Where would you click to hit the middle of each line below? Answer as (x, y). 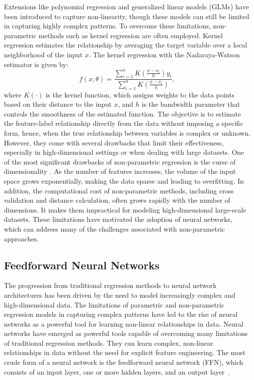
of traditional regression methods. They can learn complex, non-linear (109, 343)
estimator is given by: (36, 64)
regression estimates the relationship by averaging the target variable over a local (126, 45)
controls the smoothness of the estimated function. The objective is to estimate (123, 113)
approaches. (22, 238)
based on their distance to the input (58, 104)
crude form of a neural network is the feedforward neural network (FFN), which (124, 362)
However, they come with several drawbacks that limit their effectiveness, (114, 142)
